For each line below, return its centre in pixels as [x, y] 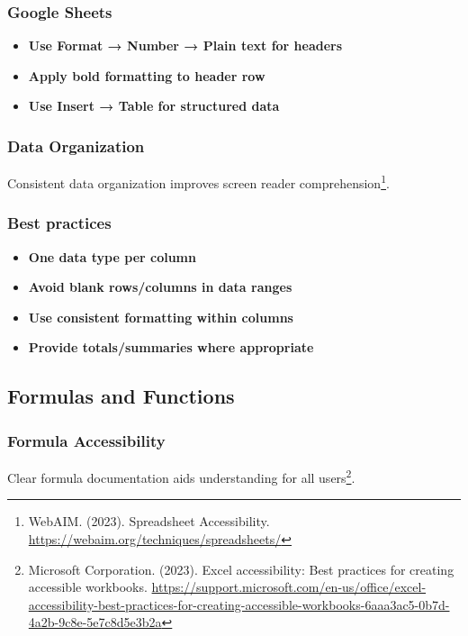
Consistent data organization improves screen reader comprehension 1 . [198, 182]
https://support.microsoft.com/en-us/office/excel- [289, 587]
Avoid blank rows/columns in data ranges [160, 287]
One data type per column [112, 256]
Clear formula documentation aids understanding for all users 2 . [181, 476]
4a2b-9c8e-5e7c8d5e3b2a [95, 622]
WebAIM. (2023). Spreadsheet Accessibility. [149, 521]
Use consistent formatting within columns [161, 317]
